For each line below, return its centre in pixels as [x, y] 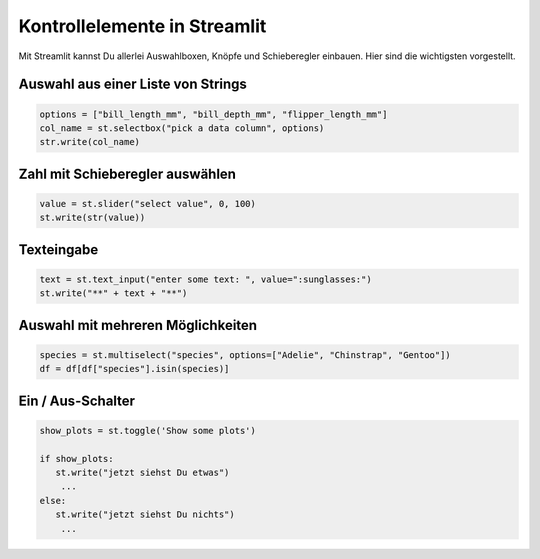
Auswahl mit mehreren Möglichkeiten [138, 325]
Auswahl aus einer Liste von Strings [132, 84]
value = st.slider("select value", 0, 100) [148, 203]
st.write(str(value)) [92, 218]
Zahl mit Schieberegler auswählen [127, 173]
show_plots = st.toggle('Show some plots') [148, 430]
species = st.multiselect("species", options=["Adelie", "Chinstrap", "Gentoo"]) [245, 354]
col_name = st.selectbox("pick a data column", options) [182, 128]
